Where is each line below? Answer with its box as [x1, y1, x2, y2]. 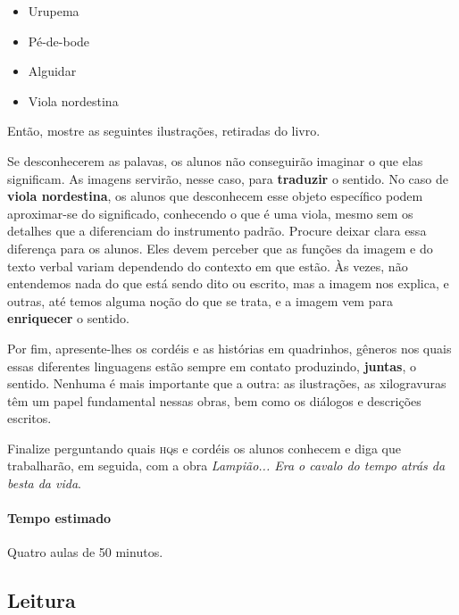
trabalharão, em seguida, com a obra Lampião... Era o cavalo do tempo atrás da [7, 456, 446, 475]
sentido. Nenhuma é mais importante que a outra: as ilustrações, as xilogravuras [7, 374, 446, 393]
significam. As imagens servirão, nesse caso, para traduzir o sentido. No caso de [7, 169, 448, 187]
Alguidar [28, 62, 77, 80]
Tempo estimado [7, 509, 112, 528]
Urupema [28, 2, 79, 20]
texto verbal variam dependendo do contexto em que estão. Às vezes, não [7, 256, 408, 275]
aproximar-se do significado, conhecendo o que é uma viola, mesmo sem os [7, 204, 413, 222]
